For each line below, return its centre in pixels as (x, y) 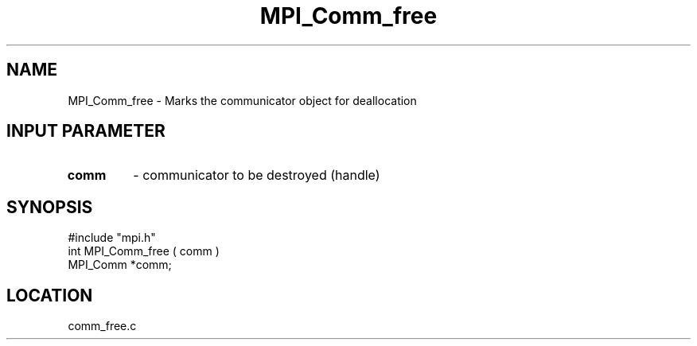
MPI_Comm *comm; (120, 265)
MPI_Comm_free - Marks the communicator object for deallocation (242, 100)
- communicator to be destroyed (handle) (257, 175)
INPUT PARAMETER (86, 131)
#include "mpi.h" (112, 238)
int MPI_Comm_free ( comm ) (144, 251)
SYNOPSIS (50, 207)
